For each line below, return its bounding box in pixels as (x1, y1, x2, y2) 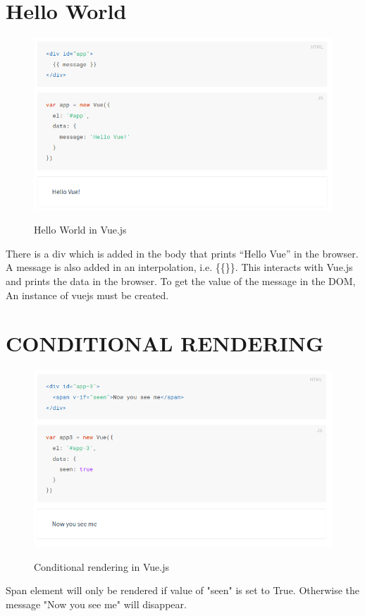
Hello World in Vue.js (34, 222, 127, 237)
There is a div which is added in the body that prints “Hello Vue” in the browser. (6, 246, 359, 260)
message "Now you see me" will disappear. (6, 596, 187, 611)
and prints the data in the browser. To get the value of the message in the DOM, (6, 273, 356, 288)
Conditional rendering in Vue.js (34, 559, 169, 574)
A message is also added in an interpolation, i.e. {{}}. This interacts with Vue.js (6, 260, 353, 274)
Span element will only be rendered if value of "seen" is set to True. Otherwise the (6, 583, 360, 598)
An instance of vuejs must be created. (6, 287, 169, 302)
